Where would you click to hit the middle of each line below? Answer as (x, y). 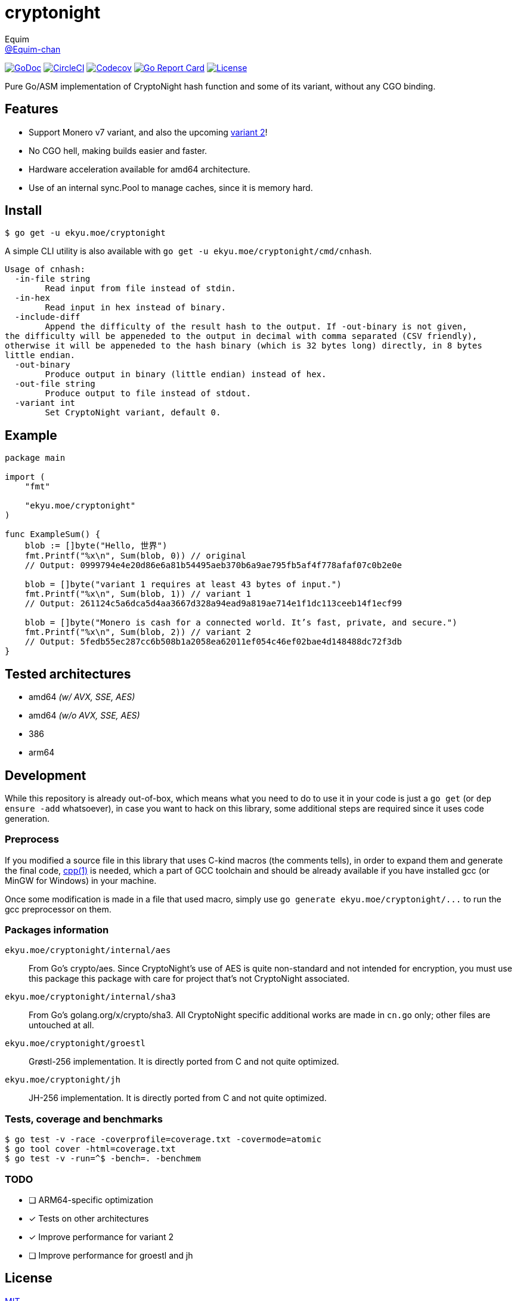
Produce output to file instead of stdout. (148, 394)
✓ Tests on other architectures (89, 1218)
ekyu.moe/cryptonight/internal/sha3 (90, 997)
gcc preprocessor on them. (58, 909)
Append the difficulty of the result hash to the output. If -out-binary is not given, (256, 327)
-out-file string (55, 384)
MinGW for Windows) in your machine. (81, 880)
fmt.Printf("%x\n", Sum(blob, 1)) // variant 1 (138, 594)
